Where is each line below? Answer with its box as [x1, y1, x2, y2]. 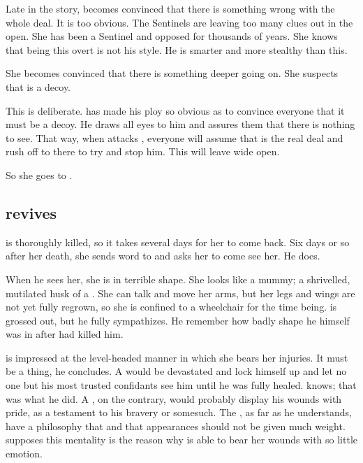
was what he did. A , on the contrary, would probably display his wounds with [6, 391, 342, 406]
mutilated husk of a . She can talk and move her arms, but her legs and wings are [6, 285, 355, 300]
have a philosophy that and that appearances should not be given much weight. [6, 418, 346, 433]
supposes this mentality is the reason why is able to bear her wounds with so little [6, 432, 357, 447]
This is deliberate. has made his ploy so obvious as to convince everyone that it [6, 103, 345, 117]
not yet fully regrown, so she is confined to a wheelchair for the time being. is [6, 299, 337, 314]
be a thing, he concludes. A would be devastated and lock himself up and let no [6, 364, 347, 378]
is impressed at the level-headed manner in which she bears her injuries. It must [6, 350, 348, 364]
